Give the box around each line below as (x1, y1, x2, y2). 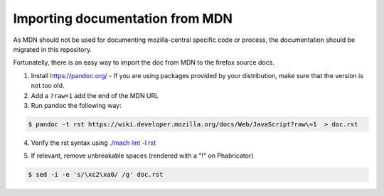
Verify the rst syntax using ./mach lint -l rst (31, 138, 156, 147)
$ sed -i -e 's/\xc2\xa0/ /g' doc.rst (28, 170, 164, 179)
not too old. (31, 82, 65, 90)
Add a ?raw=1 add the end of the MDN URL (31, 91, 159, 99)
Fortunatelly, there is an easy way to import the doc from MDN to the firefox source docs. (13, 58, 275, 67)
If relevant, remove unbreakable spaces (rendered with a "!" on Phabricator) (31, 151, 254, 160)
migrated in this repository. (13, 45, 92, 53)
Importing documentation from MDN (13, 11, 233, 26)
